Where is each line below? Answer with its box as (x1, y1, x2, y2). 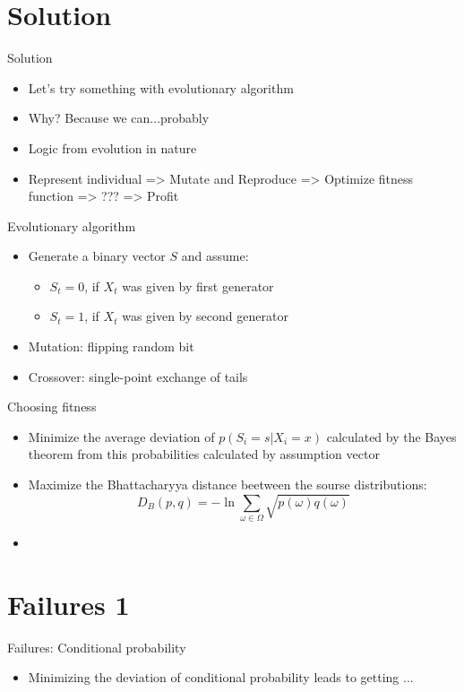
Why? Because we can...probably (28, 108, 210, 127)
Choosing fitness (7, 397, 97, 416)
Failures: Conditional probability (7, 637, 186, 656)
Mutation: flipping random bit (28, 337, 194, 356)
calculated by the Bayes (326, 427, 457, 445)
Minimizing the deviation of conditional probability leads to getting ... (28, 668, 414, 687)
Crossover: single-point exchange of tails (28, 367, 248, 385)
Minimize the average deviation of (28, 427, 215, 445)
